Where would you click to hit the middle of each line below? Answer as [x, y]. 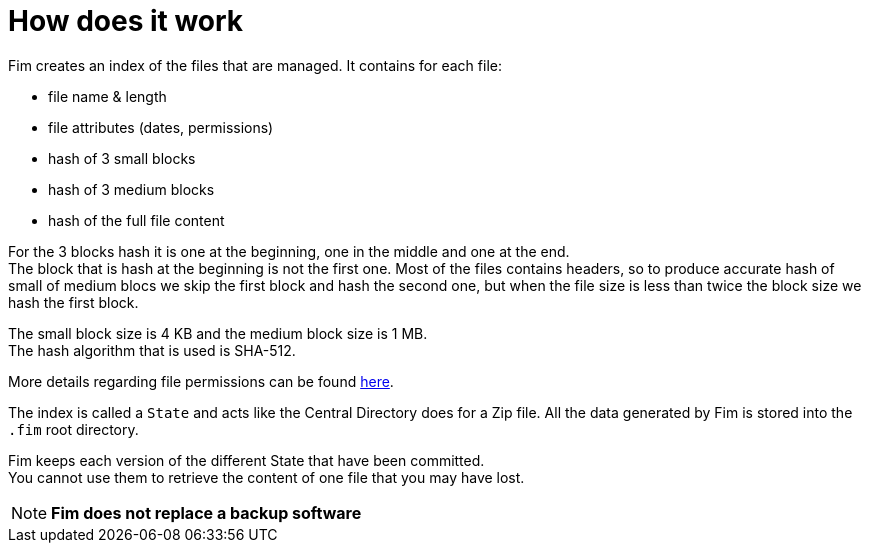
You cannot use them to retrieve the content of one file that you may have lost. [266, 477]
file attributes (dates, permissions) [161, 127]
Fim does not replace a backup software [206, 512]
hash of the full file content [136, 220]
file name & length [107, 96]
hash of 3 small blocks [122, 158]
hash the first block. [73, 302]
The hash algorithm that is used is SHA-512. [152, 350]
